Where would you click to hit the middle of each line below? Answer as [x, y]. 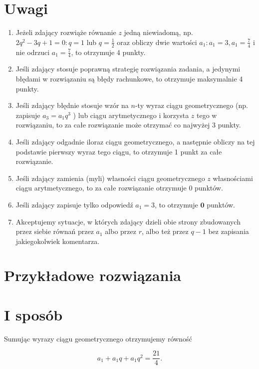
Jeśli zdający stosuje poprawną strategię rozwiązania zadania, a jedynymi [128, 69]
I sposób [33, 314]
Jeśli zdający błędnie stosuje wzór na [72, 105]
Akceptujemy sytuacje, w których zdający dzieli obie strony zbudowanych [128, 221]
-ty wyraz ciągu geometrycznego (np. [191, 105]
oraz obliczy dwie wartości [157, 42]
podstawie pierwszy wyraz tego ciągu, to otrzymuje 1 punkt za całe [119, 151]
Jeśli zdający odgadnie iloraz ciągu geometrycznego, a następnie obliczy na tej [135, 141]
